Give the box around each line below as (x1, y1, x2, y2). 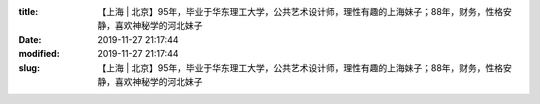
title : (18, 6, 39, 17)
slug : (18, 61, 40, 74)
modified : (18, 48, 60, 60)
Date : (18, 33, 42, 45)
